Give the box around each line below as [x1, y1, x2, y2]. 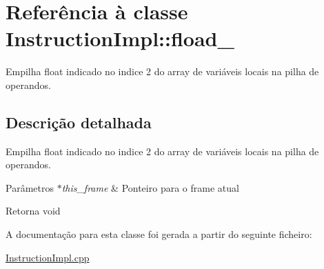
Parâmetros [6, 180, 54, 195]
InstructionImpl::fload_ [6, 24, 234, 52]
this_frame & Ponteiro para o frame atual [61, 180, 239, 195]
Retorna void [6, 203, 61, 218]
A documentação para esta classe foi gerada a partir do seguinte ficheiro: [6, 227, 312, 241]
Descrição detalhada [6, 111, 152, 132]
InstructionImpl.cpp [6, 250, 90, 264]
